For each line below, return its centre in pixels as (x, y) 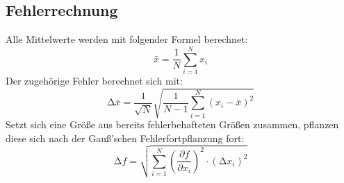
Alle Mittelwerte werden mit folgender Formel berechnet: (127, 39)
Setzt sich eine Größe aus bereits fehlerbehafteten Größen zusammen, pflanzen (172, 124)
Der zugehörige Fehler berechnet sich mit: (94, 80)
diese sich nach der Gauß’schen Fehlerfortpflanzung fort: (125, 138)
